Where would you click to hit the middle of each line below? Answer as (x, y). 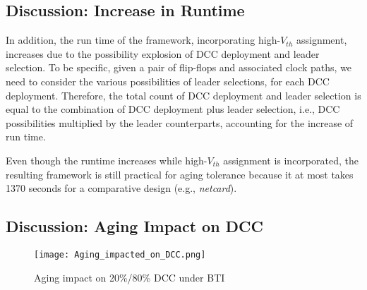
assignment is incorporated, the (291, 160)
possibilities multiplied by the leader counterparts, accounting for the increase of (180, 122)
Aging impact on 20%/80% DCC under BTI (130, 277)
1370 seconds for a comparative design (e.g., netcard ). (121, 188)
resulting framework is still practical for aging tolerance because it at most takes (180, 174)
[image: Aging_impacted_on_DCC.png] (120, 254)
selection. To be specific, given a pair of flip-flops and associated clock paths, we (179, 67)
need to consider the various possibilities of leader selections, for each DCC (168, 81)
